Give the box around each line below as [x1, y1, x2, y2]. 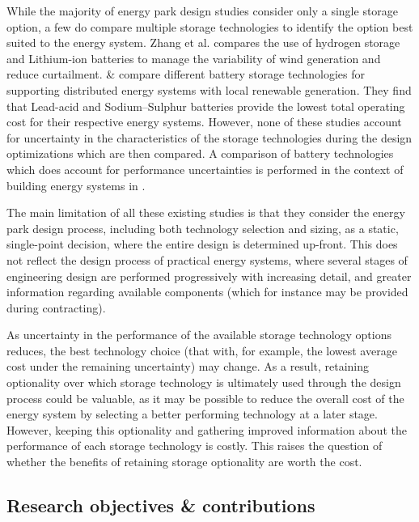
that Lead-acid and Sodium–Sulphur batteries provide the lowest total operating [6, 97, 405, 114]
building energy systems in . [6, 176, 146, 193]
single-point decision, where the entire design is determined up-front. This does [6, 236, 398, 253]
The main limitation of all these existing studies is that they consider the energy [6, 204, 405, 221]
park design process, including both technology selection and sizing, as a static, [6, 219, 399, 236]
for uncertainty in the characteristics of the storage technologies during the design [6, 129, 413, 146]
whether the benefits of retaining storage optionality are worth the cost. [6, 453, 362, 470]
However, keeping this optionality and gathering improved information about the [6, 421, 407, 438]
